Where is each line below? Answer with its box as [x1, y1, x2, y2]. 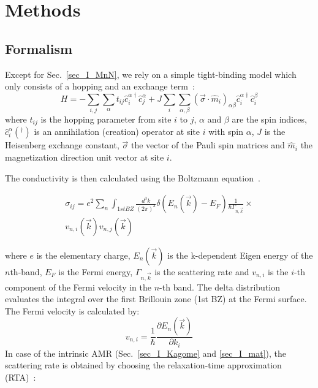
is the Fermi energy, [58, 265, 133, 278]
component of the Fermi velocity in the [5, 280, 152, 293]
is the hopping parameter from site [40, 112, 172, 125]
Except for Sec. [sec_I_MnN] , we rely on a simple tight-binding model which [5, 67, 297, 80]
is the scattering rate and [154, 265, 249, 278]
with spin [208, 125, 244, 138]
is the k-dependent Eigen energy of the [167, 248, 313, 261]
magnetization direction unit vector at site [5, 150, 164, 163]
